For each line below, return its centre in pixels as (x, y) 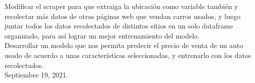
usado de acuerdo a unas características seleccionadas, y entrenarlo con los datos (128, 55)
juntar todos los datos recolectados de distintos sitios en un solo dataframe (119, 26)
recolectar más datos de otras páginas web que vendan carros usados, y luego (122, 16)
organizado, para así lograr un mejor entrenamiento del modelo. (102, 35)
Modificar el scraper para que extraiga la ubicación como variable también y (121, 6)
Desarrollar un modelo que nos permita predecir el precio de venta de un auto (124, 45)
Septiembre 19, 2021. (36, 75)
